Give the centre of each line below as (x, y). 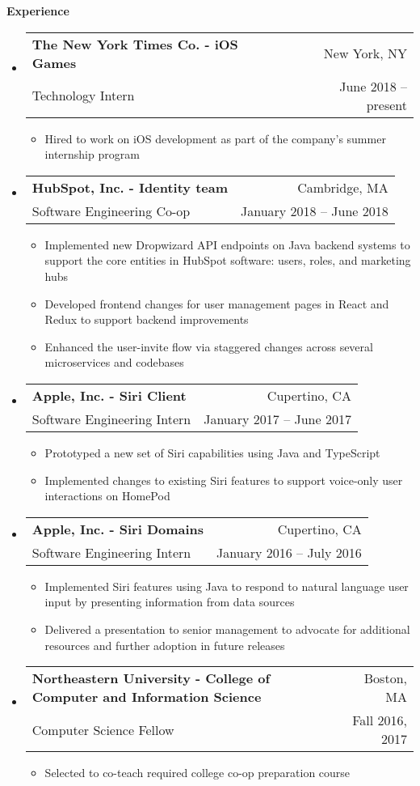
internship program (92, 154)
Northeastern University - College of (151, 678)
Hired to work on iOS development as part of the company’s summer (215, 138)
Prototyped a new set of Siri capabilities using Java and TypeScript (212, 452)
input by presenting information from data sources (170, 602)
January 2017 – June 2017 (277, 418)
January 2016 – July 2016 (289, 552)
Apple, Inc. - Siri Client (109, 395)
